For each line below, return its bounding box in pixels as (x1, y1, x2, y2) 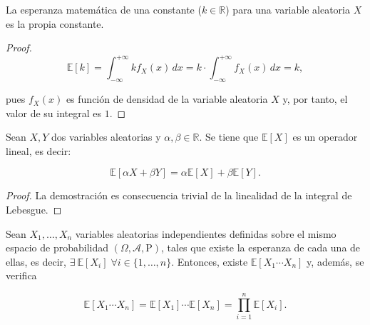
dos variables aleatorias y (51, 129, 161, 144)
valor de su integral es (6, 105, 101, 120)
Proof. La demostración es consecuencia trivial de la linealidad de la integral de (6, 188, 352, 203)
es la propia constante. (6, 16, 104, 31)
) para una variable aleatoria (225, 2, 350, 16)
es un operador (292, 129, 358, 144)
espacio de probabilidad (6, 240, 109, 255)
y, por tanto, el (282, 91, 348, 106)
